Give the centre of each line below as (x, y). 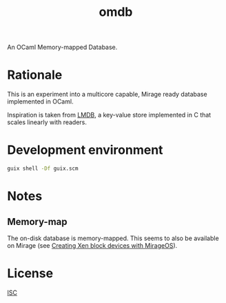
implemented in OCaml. (40, 101)
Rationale (35, 75)
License (30, 274)
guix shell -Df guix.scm (43, 169)
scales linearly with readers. (47, 122)
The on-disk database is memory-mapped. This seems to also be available (113, 238)
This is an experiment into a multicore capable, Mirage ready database (107, 95)
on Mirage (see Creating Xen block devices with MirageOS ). (92, 245)
